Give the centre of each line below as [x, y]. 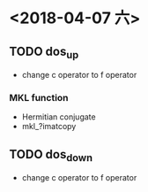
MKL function [39, 98]
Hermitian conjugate [59, 117]
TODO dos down [51, 156]
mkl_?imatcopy [49, 127]
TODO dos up [44, 52]
